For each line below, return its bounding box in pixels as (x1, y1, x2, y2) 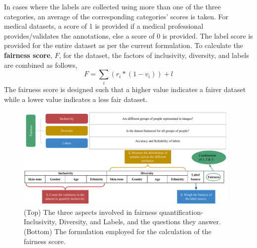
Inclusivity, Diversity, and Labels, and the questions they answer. (24, 216, 221, 227)
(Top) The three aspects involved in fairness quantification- (24, 206, 203, 217)
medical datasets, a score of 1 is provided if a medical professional (4, 21, 204, 31)
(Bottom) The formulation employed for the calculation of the (24, 226, 212, 237)
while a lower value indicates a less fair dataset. (4, 94, 148, 104)
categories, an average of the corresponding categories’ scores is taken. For (4, 11, 228, 21)
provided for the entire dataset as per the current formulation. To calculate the (4, 40, 243, 50)
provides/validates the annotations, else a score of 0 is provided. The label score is (4, 30, 253, 41)
